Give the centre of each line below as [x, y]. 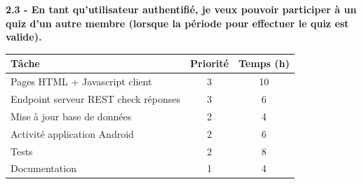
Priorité [209, 63]
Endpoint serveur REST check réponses [96, 98]
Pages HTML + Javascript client [81, 82]
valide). [24, 37]
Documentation [43, 168]
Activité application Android [72, 133]
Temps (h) [264, 63]
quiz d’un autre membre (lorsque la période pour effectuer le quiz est [177, 23]
